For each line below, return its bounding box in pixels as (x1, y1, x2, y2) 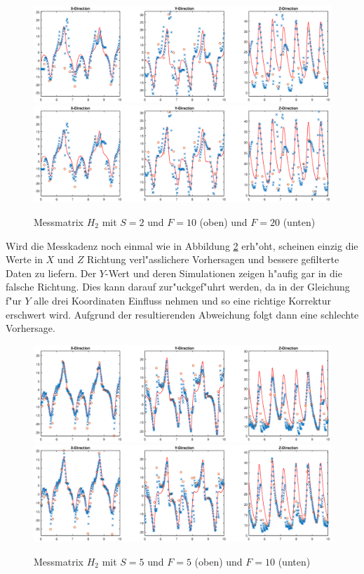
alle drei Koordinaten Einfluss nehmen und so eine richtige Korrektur (34, 293, 332, 307)
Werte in (6, 252, 43, 267)
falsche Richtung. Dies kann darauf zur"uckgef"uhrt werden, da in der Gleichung (6, 279, 350, 294)
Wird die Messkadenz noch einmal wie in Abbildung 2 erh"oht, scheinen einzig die (6, 238, 358, 253)
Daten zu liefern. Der (6, 265, 97, 280)
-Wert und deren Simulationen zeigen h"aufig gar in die (105, 265, 342, 280)
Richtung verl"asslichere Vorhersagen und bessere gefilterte (87, 252, 339, 267)
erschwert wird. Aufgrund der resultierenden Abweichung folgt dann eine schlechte (6, 307, 359, 321)
